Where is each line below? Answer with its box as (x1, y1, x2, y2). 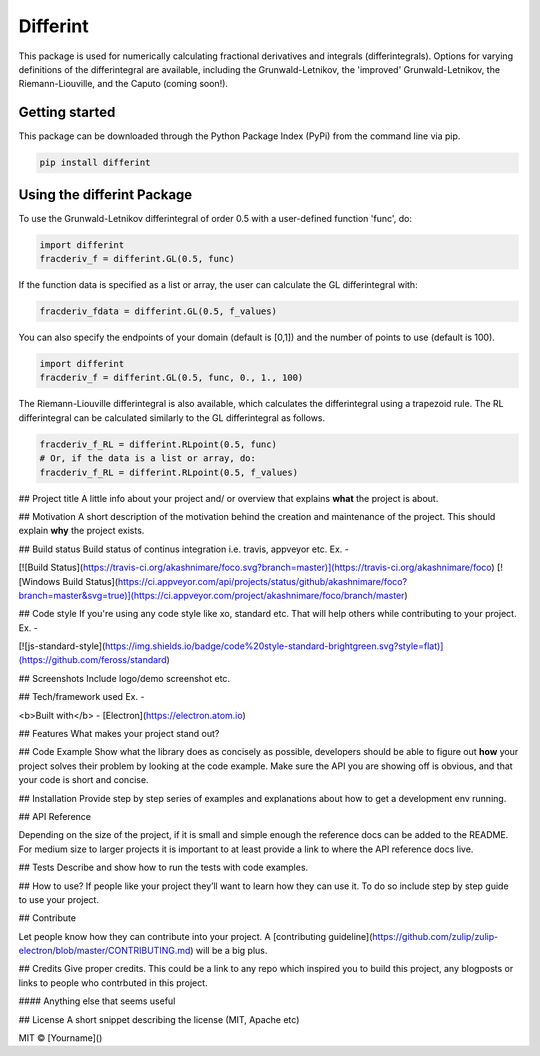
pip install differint (39, 157, 151, 169)
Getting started (18, 104, 116, 121)
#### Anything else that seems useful (18, 995, 176, 1007)
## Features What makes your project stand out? (18, 728, 220, 740)
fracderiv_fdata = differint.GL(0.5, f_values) (39, 306, 277, 317)
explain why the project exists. (18, 525, 145, 537)
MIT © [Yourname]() (18, 1032, 103, 1044)
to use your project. (18, 893, 100, 905)
